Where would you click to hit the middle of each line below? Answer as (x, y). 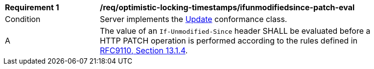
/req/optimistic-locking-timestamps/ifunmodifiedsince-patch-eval (227, 7)
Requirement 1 (32, 7)
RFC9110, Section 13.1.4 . (144, 50)
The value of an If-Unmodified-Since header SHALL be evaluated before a (235, 31)
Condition (23, 19)
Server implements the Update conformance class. (194, 19)
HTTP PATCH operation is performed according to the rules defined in (229, 41)
